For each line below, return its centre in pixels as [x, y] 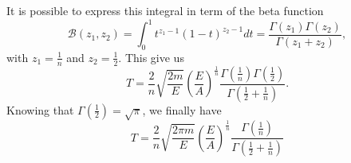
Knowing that [40, 109]
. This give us [151, 57]
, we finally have [182, 109]
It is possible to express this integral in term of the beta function [165, 10]
